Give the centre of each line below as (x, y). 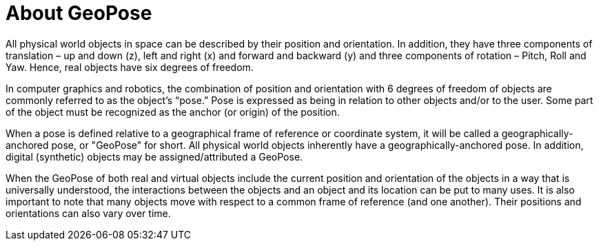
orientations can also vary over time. (88, 213)
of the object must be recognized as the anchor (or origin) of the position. (173, 112)
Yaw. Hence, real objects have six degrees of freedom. (130, 67)
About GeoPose (79, 13)
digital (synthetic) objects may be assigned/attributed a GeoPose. (154, 156)
